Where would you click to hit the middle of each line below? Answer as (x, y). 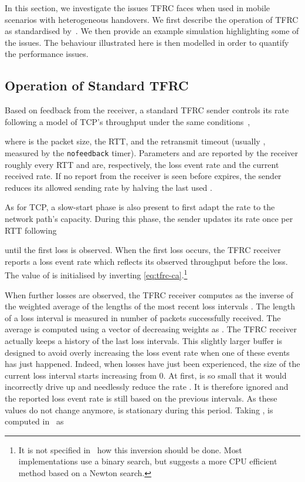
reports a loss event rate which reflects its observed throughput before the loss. (146, 261)
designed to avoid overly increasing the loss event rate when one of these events (147, 352)
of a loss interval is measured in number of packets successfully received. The (143, 317)
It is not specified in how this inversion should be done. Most (130, 449)
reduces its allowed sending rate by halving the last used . (109, 187)
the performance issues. (47, 54)
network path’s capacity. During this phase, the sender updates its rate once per (149, 218)
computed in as (34, 421)
